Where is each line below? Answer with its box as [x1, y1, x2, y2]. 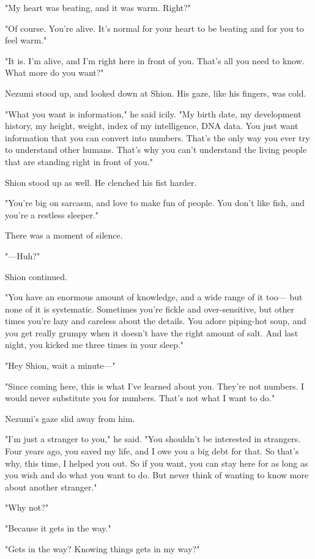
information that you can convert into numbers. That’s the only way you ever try [5, 131, 310, 144]
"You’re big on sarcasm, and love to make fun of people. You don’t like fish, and [5, 196, 305, 209]
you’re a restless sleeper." [5, 208, 99, 221]
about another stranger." [5, 480, 97, 493]
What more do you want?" [5, 66, 104, 79]
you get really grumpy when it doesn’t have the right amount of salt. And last [5, 326, 298, 339]
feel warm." [5, 34, 47, 46]
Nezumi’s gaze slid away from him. [5, 412, 135, 424]
